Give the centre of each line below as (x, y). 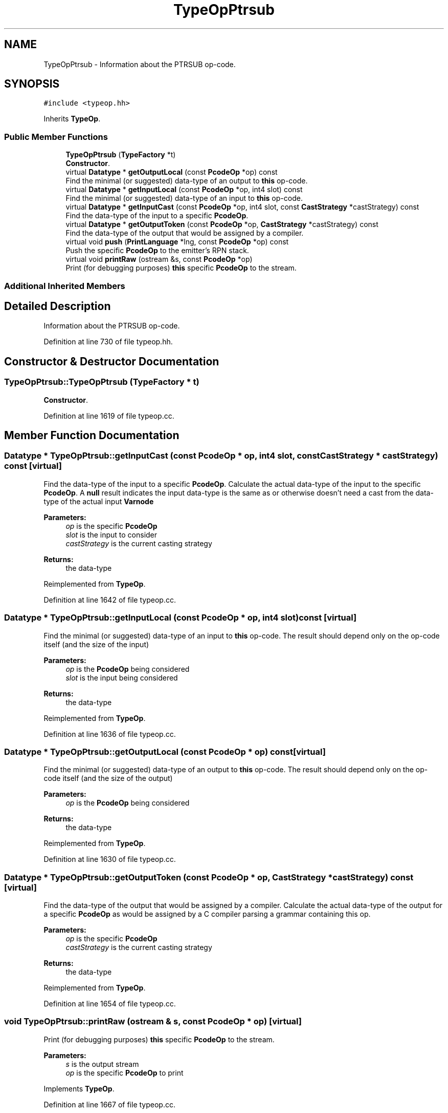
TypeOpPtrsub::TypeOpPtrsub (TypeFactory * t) (102, 382)
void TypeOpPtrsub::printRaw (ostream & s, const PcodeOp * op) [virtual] (153, 1022)
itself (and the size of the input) (96, 644)
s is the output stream (102, 1064)
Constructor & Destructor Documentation (112, 361)
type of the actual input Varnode (99, 501)
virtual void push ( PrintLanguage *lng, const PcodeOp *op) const (177, 242)
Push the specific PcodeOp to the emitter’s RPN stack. (157, 251)
